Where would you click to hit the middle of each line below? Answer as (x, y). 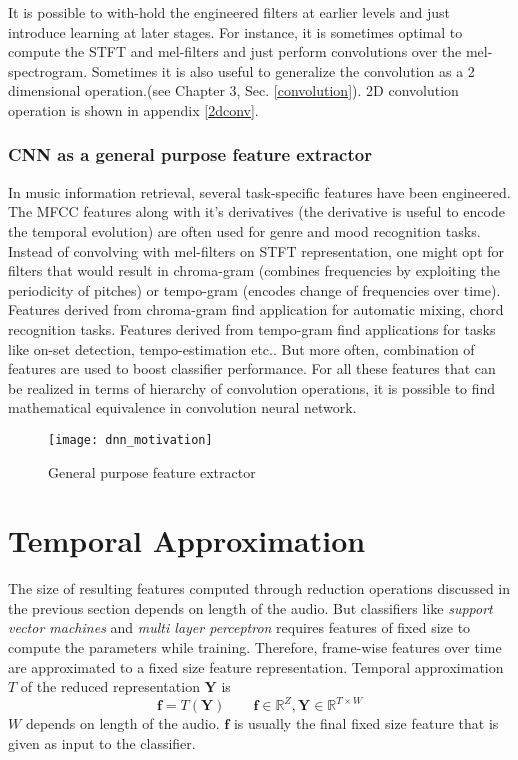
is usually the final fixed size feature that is (366, 723)
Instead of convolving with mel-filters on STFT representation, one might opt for (256, 250)
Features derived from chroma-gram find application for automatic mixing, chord (256, 309)
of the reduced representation (110, 686)
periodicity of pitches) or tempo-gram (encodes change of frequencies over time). (254, 289)
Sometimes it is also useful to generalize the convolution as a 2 (283, 70)
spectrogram (46, 70)
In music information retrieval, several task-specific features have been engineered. (259, 191)
